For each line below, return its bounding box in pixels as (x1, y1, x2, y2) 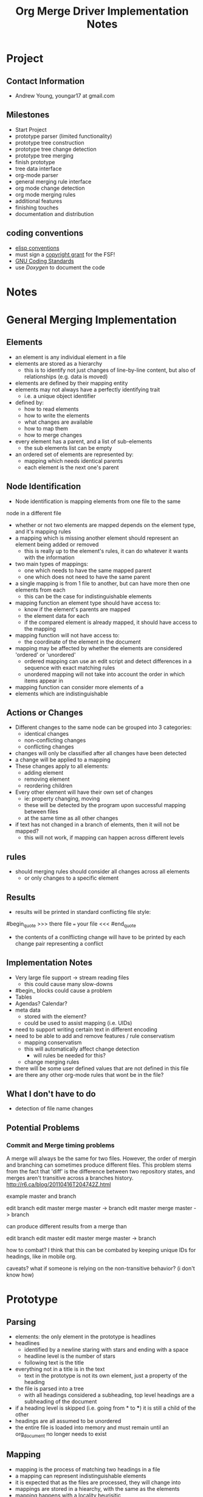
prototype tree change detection (15, 145, 97, 153)
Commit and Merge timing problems (6, 1140, 115, 1149)
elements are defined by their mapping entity (15, 379, 128, 386)
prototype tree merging (15, 151, 74, 159)
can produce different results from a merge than (6, 1223, 127, 1230)
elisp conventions (15, 244, 60, 252)
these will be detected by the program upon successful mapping (24, 802, 187, 809)
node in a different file (6, 509, 62, 517)
